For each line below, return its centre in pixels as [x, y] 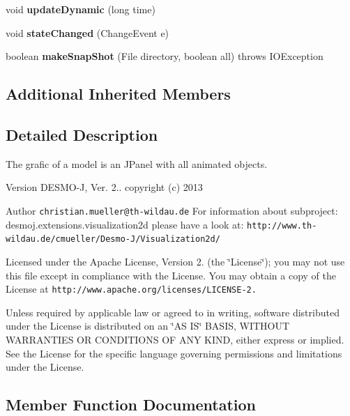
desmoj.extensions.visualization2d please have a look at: [125, 224]
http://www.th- [282, 225]
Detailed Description [82, 134]
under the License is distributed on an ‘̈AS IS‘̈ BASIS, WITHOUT [148, 326]
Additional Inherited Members [118, 94]
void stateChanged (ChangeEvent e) [87, 32]
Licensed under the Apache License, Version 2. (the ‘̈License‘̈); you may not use [175, 261]
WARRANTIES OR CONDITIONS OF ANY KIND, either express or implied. [175, 339]
